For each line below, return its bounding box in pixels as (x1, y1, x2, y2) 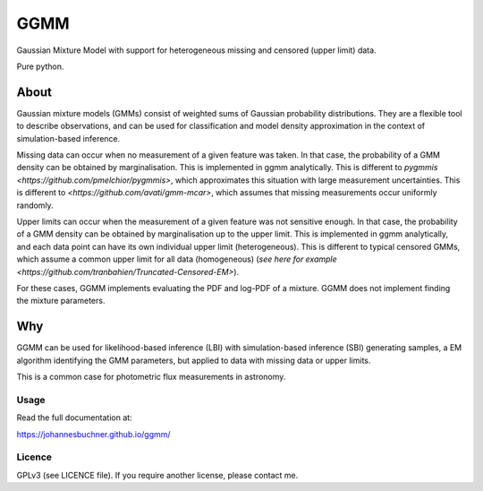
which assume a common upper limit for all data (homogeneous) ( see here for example (16, 254, 337, 264)
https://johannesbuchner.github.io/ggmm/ (16, 428, 171, 439)
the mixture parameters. (16, 296, 106, 306)
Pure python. (16, 61, 64, 72)
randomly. (16, 200, 54, 211)
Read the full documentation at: (16, 412, 133, 423)
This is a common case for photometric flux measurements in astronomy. (16, 372, 286, 382)
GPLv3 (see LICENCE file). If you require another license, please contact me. (16, 469, 299, 480)
